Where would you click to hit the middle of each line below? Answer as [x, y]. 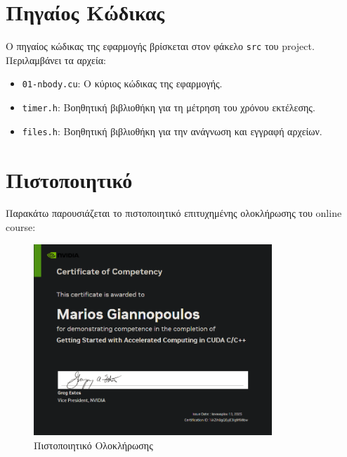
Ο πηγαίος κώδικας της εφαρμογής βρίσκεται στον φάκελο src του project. [160, 46]
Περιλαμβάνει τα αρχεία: [56, 60]
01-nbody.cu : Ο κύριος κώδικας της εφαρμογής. [122, 83]
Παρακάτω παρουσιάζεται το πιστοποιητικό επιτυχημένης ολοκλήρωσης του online [174, 213]
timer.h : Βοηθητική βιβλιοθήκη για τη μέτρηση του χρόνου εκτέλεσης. [169, 107]
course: [21, 227]
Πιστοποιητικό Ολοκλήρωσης [93, 445]
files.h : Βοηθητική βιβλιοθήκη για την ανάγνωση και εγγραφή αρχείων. [172, 131]
